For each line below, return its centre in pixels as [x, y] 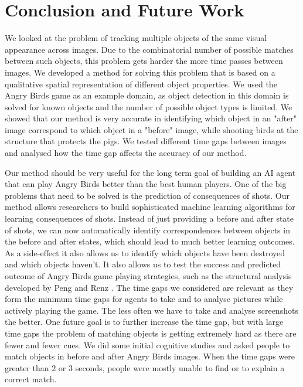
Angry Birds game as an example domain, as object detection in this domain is [147, 95]
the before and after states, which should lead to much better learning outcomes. [150, 241]
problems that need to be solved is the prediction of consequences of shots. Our [147, 195]
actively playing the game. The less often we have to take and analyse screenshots [151, 310]
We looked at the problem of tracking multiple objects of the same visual [136, 38]
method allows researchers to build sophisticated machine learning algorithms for [150, 207]
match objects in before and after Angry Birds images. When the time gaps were [150, 356]
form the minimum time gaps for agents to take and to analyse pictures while [144, 299]
